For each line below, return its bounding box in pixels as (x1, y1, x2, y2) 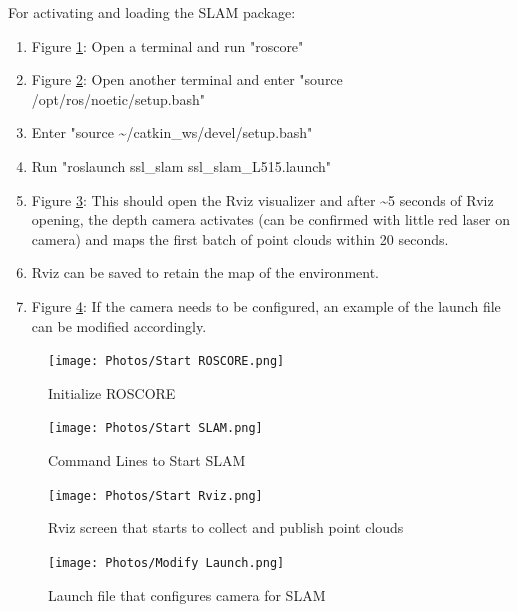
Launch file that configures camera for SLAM (48, 584, 326, 605)
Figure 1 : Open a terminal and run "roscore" (31, 35, 304, 56)
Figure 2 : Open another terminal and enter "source (31, 69, 343, 90)
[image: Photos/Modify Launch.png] (48, 555, 285, 570)
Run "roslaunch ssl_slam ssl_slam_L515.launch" (31, 155, 332, 176)
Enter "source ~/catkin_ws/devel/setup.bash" (31, 122, 313, 143)
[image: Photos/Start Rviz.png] (48, 488, 263, 503)
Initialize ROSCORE (48, 382, 176, 403)
